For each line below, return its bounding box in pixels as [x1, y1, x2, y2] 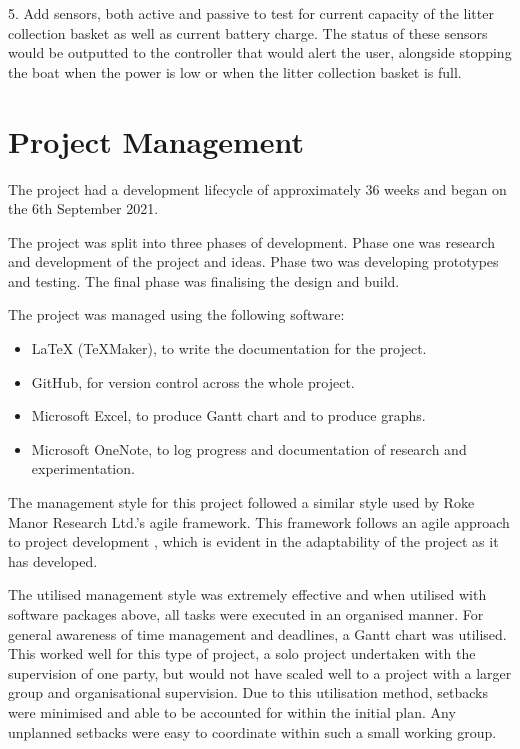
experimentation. [31, 458, 135, 479]
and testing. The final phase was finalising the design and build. [8, 270, 400, 291]
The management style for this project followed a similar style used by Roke [8, 492, 475, 513]
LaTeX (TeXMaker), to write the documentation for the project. [31, 338, 427, 359]
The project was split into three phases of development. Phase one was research [8, 231, 495, 252]
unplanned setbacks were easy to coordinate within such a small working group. [8, 721, 497, 742]
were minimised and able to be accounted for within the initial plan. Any [8, 701, 456, 722]
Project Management [8, 120, 305, 161]
